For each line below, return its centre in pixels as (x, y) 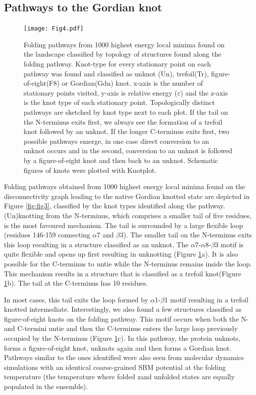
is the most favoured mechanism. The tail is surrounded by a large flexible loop (124, 225)
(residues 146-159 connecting (47, 235)
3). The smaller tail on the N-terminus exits (186, 235)
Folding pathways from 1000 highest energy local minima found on (124, 44)
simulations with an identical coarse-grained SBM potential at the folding (115, 367)
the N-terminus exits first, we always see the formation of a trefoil (123, 121)
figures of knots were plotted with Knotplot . (90, 170)
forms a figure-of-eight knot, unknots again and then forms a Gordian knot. (118, 347)
